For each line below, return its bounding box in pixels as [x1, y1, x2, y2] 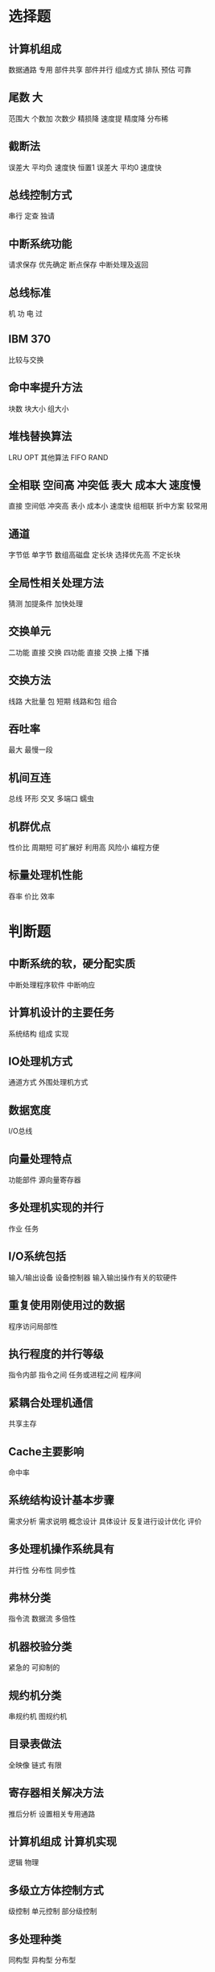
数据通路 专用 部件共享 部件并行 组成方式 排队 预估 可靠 [8, 65, 192, 74]
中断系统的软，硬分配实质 [8, 957, 135, 971]
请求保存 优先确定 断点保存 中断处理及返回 [8, 259, 149, 270]
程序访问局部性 [8, 1321, 58, 1331]
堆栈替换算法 [8, 430, 72, 443]
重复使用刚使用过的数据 [8, 1298, 125, 1312]
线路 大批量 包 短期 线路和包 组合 [8, 696, 118, 706]
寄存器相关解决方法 [8, 1786, 104, 1800]
